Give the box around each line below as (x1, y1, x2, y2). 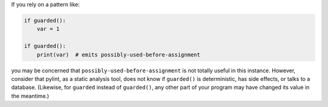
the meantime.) (11, 92, 50, 100)
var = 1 (36, 26, 60, 33)
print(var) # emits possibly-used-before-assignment (36, 51, 200, 58)
